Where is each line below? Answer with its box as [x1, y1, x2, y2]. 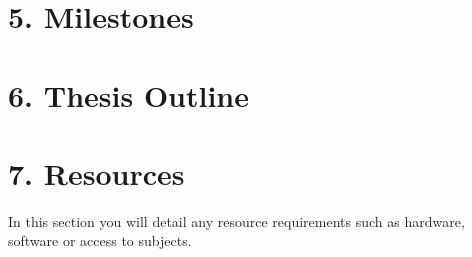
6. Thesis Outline [8, 74, 249, 115]
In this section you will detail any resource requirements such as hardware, [8, 210, 465, 231]
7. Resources [8, 152, 185, 193]
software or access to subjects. [8, 230, 192, 251]
